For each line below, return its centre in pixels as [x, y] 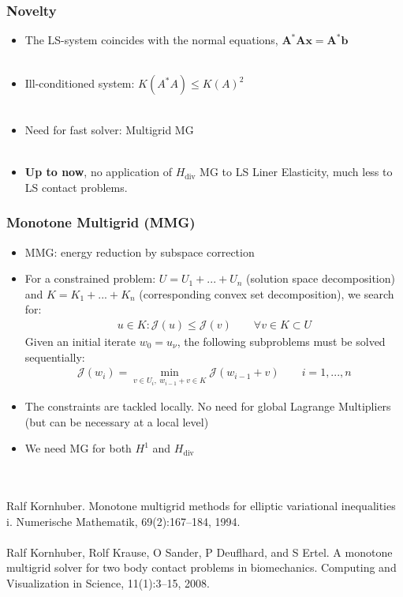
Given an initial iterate [80, 341]
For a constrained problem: [90, 278]
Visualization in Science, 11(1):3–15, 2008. [108, 583]
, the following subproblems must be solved [281, 341]
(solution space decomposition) [321, 278]
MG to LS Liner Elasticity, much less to [296, 172]
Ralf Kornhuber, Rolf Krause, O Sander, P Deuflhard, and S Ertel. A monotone [200, 552]
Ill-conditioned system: [80, 83]
